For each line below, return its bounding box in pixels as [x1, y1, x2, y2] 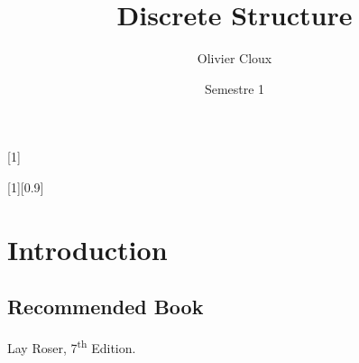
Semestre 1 [204, 79, 265, 98]
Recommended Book [7, 293, 204, 321]
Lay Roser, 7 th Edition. [7, 336, 136, 357]
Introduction [7, 230, 168, 267]
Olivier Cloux [197, 49, 272, 68]
